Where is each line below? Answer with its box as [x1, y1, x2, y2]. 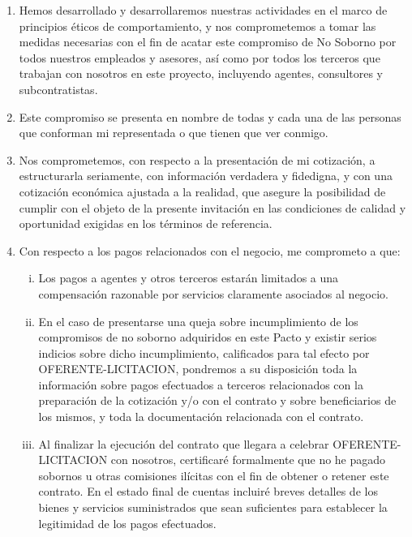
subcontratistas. [19, 80, 98, 97]
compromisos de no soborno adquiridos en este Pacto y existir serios [38, 329, 377, 346]
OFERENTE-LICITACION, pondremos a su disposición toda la [38, 360, 358, 377]
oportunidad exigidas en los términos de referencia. [19, 215, 273, 232]
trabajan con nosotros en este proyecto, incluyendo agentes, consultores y [19, 65, 384, 82]
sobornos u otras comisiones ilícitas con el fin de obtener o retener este [38, 466, 389, 483]
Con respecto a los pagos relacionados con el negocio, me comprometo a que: [19, 242, 401, 259]
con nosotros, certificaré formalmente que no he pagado [110, 451, 386, 468]
